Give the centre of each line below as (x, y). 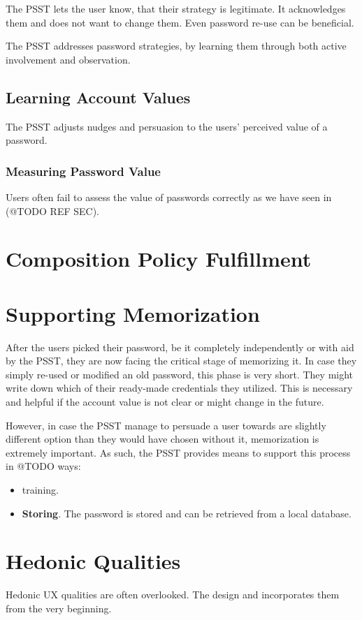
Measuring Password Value (83, 171)
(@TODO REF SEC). (52, 211)
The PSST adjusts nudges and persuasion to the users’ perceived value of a (167, 126)
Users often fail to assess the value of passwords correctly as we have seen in (169, 197)
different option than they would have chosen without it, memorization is (162, 439)
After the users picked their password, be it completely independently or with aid (180, 347)
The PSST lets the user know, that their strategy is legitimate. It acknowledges (176, 8)
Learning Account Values (98, 97)
